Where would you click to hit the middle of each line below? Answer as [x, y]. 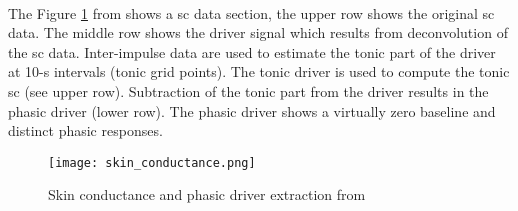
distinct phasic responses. [85, 130]
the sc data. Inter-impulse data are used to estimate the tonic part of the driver [252, 51]
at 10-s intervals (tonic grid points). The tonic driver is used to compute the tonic [259, 71]
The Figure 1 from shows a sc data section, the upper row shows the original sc [251, 12]
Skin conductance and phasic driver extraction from [207, 194]
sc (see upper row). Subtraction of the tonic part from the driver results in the [248, 90]
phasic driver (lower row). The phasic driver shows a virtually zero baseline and [252, 110]
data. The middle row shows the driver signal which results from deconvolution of [258, 32]
